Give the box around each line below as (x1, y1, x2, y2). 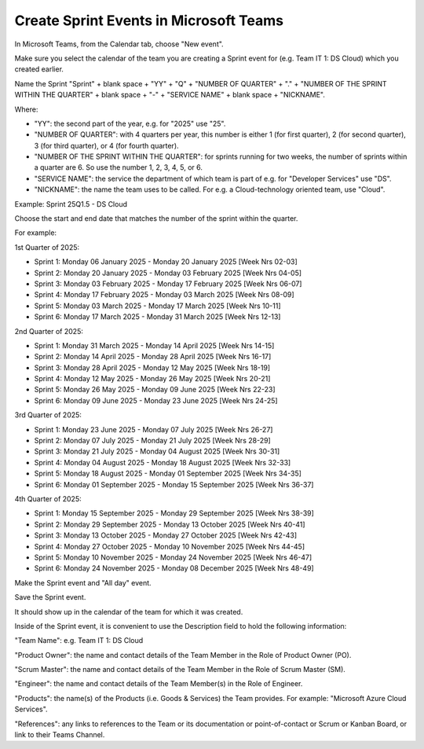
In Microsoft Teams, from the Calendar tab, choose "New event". (14, 39, 224, 49)
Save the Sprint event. (14, 593, 86, 602)
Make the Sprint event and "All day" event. (14, 578, 152, 587)
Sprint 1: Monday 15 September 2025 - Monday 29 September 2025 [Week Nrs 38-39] (34, 509, 314, 518)
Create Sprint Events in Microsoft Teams (14, 12, 284, 29)
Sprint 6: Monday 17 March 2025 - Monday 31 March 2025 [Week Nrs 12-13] (34, 312, 281, 321)
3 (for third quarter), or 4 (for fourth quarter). (34, 141, 180, 150)
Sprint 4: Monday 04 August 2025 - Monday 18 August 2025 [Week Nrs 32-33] (34, 457, 291, 467)
